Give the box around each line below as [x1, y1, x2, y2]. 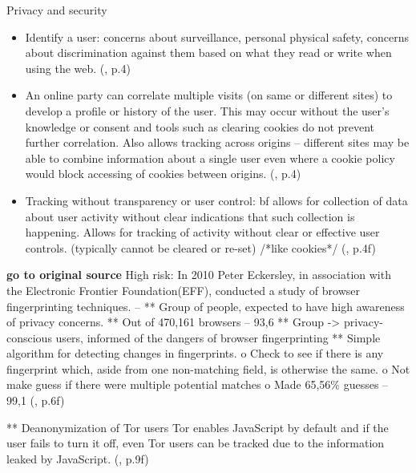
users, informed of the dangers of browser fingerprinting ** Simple [55, 329, 381, 346]
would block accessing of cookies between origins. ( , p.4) [25, 165, 301, 182]
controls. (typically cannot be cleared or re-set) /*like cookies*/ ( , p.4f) [25, 239, 376, 256]
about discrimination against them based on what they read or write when [25, 44, 392, 61]
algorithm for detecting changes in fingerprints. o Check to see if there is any [6, 345, 384, 362]
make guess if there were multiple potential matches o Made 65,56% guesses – [6, 376, 389, 393]
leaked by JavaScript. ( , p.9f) [6, 450, 149, 467]
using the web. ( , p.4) [25, 59, 131, 76]
